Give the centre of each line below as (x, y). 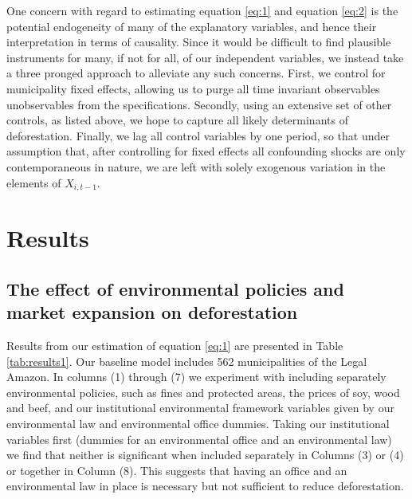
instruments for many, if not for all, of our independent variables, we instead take (205, 57)
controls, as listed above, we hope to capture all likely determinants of (177, 120)
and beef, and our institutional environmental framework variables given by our (200, 408)
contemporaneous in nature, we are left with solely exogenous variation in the (196, 166)
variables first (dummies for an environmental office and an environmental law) (199, 439)
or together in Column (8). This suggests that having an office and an (177, 470)
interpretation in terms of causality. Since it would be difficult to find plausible (199, 42)
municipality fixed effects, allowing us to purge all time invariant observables (193, 88)
